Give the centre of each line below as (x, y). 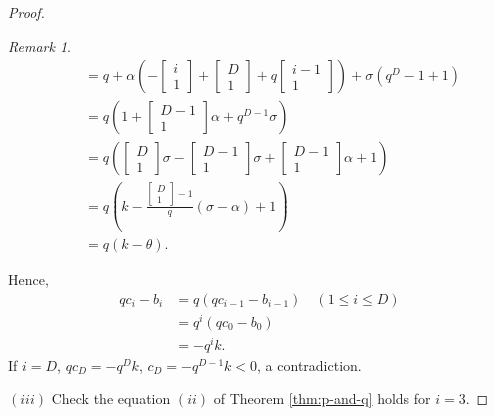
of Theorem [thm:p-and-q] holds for (322, 398)
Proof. (26, 12)
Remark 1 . (39, 45)
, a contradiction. (309, 364)
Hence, (28, 279)
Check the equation (111, 398)
